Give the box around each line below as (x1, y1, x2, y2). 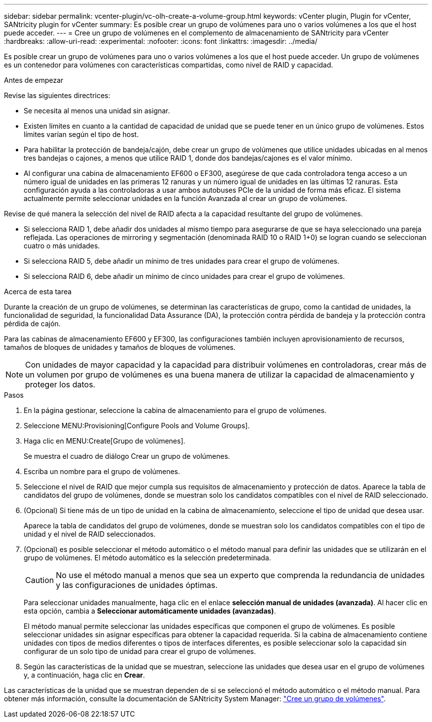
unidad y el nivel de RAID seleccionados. (24, 530, 156, 538)
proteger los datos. (25, 379, 96, 389)
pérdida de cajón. (4, 319, 61, 328)
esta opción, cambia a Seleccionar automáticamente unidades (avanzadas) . (24, 607, 276, 615)
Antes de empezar (4, 76, 64, 84)
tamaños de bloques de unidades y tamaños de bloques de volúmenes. (4, 343, 236, 351)
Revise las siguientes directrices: (4, 91, 110, 100)
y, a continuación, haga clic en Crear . (24, 671, 145, 679)
